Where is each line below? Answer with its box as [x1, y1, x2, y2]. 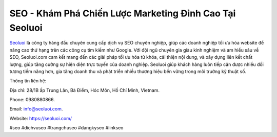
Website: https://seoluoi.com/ [9, 115, 72, 121]
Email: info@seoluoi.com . [9, 106, 63, 112]
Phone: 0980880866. [9, 97, 55, 103]
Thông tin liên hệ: [9, 78, 47, 84]
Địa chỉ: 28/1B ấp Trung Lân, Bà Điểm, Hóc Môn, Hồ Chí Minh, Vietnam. [9, 87, 160, 93]
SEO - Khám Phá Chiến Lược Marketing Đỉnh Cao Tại [9, 8, 236, 19]
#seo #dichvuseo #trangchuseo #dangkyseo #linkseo [9, 125, 124, 131]
